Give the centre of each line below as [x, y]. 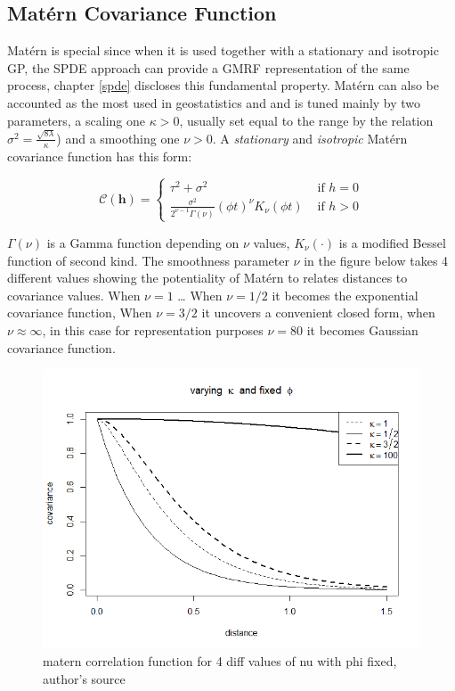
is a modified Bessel [392, 242]
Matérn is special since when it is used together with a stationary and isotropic [223, 50]
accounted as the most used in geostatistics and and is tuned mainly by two [214, 102]
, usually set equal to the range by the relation [306, 120]
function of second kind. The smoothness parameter [148, 260]
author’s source [84, 678]
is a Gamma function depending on [143, 242]
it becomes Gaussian [362, 329]
